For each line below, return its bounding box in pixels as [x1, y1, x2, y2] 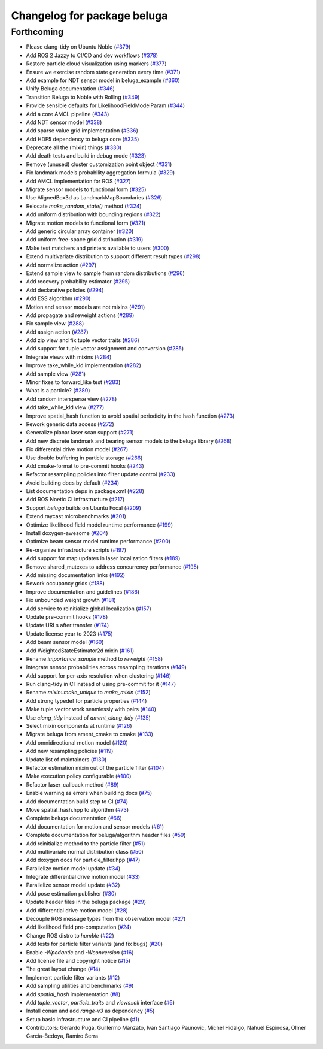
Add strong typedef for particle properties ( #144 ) [26, 697, 147, 704]
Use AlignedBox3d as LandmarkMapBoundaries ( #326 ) [26, 194, 163, 201]
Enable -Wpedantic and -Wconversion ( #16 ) [26, 948, 134, 956]
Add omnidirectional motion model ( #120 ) [26, 739, 129, 746]
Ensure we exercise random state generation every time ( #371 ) [26, 68, 181, 75]
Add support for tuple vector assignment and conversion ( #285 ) [26, 345, 184, 352]
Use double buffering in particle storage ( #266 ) [26, 454, 143, 461]
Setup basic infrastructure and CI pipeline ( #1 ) [26, 1015, 140, 1023]
